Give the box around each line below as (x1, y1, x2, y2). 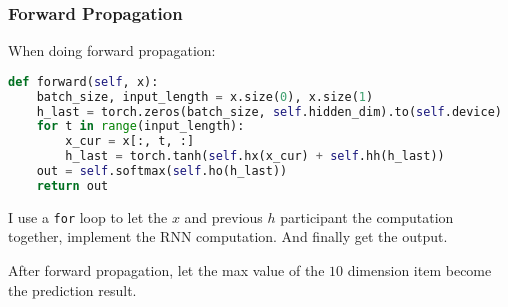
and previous (184, 206, 263, 227)
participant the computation (280, 206, 454, 227)
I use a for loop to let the (8, 206, 168, 227)
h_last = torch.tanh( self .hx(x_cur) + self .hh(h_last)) (65, 149, 445, 164)
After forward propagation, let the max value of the (8, 260, 325, 281)
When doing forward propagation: (8, 40, 216, 61)
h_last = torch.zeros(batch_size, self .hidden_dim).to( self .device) (36, 104, 503, 119)
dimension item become (347, 260, 492, 281)
